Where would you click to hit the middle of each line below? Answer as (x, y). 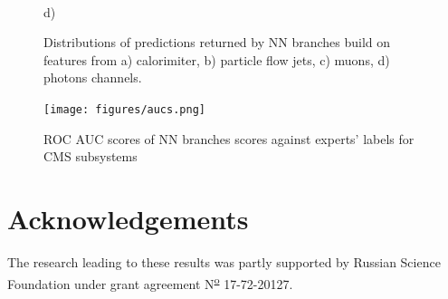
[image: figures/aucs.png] (124, 109)
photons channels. (93, 77)
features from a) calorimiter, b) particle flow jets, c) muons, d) (217, 59)
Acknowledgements (128, 218)
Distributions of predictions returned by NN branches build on (217, 42)
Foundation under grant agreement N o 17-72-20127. (150, 282)
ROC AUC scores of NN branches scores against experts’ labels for (229, 138)
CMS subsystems (91, 156)
